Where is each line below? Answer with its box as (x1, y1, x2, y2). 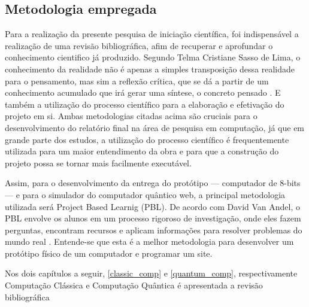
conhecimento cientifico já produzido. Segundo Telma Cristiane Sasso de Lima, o (5, 51, 301, 63)
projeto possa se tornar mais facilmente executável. (5, 156, 192, 169)
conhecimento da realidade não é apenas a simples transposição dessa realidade (5, 62, 295, 75)
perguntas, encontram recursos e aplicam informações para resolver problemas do (5, 223, 302, 236)
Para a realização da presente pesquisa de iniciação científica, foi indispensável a (5, 28, 299, 40)
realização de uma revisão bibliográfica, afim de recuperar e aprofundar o (5, 39, 273, 51)
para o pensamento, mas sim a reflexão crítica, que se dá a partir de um (5, 74, 269, 87)
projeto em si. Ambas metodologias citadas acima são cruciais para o (5, 110, 257, 122)
